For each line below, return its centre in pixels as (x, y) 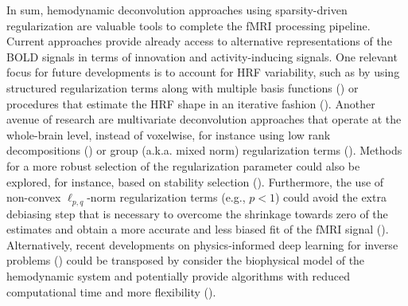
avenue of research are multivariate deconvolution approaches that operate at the (204, 119)
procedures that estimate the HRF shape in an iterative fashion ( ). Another (191, 103)
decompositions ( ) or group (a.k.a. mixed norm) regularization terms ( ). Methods (204, 150)
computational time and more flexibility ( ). (111, 291)
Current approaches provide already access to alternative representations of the (199, 41)
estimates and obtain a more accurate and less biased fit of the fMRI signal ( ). (198, 229)
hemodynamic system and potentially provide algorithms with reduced (179, 275)
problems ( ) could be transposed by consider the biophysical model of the (186, 260)
